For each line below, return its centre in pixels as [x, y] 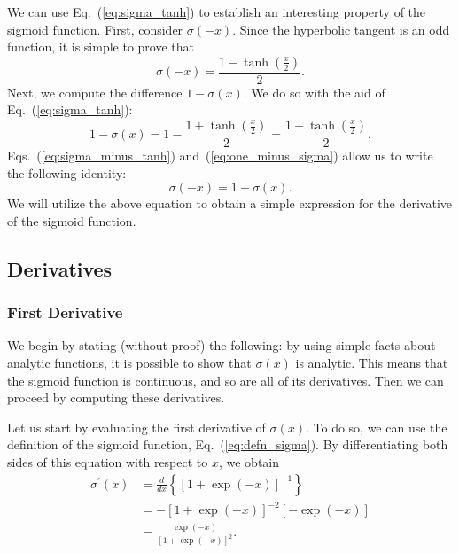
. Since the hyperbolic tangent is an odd [341, 29]
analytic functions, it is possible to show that [129, 362]
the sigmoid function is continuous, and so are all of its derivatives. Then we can [226, 380]
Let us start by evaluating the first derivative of [136, 427]
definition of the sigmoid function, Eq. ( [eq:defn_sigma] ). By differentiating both [228, 444]
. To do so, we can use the [376, 427]
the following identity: [67, 172]
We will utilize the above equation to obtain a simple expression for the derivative [230, 203]
